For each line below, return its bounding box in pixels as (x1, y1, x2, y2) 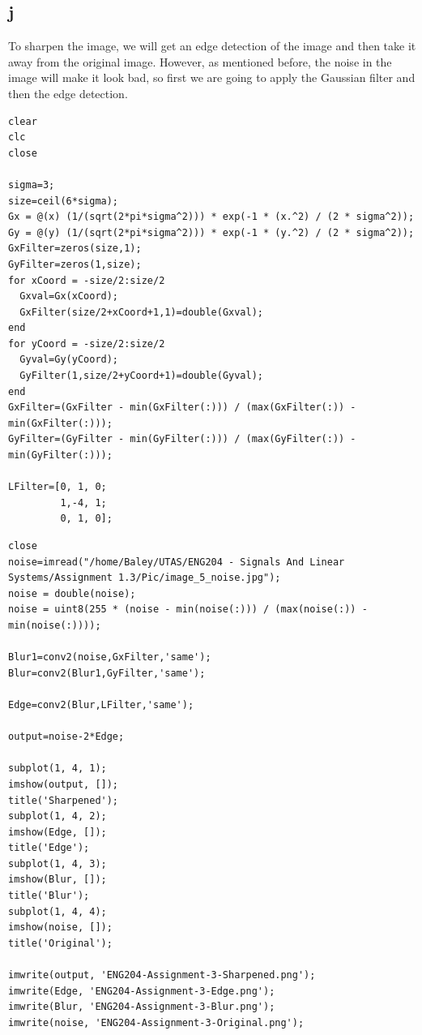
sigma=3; (8, 178, 55, 191)
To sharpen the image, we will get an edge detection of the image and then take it (8, 37, 416, 54)
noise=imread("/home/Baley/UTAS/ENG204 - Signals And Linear (8, 556, 345, 568)
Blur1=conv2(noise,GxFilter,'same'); (8, 651, 211, 664)
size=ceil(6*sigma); (8, 195, 119, 207)
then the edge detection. (8, 84, 128, 101)
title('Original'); (8, 937, 113, 949)
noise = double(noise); (8, 587, 136, 599)
